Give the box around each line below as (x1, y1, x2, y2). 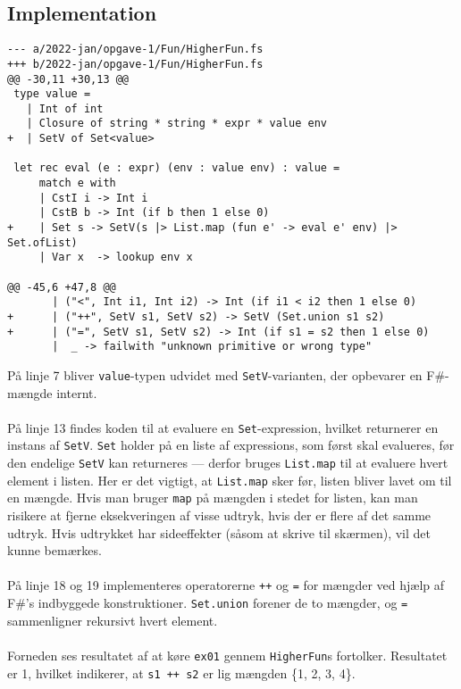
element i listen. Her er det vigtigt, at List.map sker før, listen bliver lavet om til (7, 470, 452, 489)
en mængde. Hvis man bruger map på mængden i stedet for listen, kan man (7, 488, 418, 507)
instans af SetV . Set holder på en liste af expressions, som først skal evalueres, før (7, 436, 455, 454)
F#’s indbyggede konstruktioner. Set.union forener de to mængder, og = (7, 594, 408, 612)
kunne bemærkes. (7, 541, 102, 560)
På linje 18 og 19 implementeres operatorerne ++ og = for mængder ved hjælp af (7, 576, 445, 594)
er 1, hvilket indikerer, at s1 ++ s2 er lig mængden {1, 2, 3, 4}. (7, 663, 356, 682)
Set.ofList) (7, 236, 78, 249)
